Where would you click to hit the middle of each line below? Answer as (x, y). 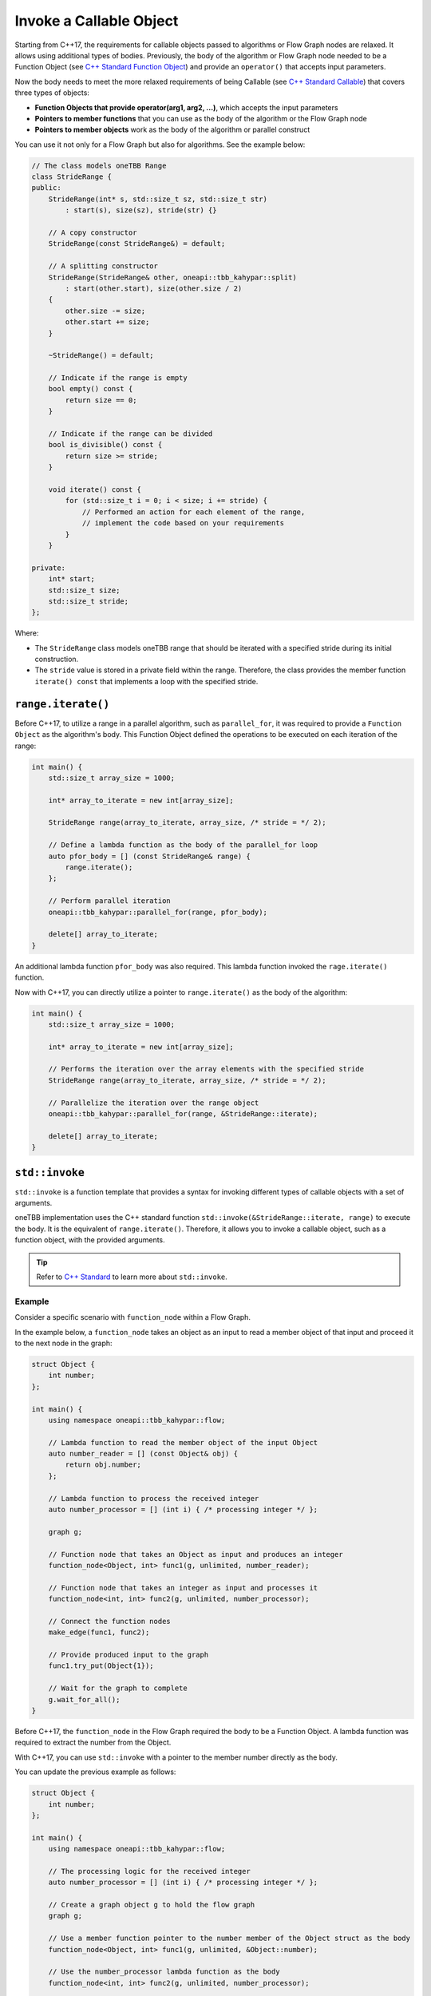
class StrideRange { (71, 177)
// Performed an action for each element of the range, (194, 512)
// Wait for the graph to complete (118, 1688)
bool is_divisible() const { (105, 445)
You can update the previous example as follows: (95, 1772)
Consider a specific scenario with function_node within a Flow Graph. (133, 1317)
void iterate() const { (95, 489)
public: (46, 188)
